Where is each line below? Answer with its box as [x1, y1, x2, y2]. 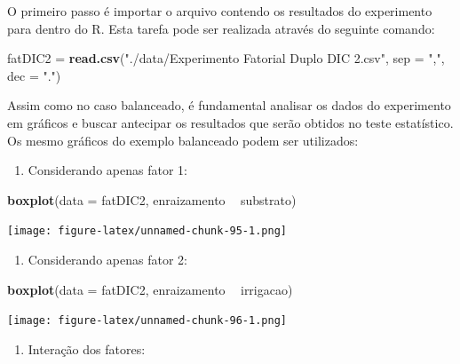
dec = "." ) [7, 66, 61, 84]
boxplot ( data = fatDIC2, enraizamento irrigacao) [7, 280, 293, 298]
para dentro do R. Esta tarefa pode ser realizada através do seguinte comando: [7, 19, 435, 37]
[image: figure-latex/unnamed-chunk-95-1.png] [7, 225, 287, 238]
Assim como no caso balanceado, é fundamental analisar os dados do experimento [7, 96, 451, 115]
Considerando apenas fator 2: [28, 250, 187, 268]
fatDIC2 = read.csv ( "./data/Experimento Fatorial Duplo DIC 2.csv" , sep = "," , [7, 49, 445, 67]
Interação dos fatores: [28, 339, 146, 358]
